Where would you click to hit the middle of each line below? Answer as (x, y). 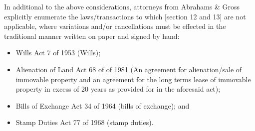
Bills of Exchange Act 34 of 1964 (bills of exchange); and (103, 105)
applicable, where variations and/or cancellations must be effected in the (115, 26)
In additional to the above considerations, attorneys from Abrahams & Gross (122, 6)
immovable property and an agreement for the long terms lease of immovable (133, 79)
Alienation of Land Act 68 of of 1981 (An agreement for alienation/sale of (129, 69)
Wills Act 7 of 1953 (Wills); (58, 53)
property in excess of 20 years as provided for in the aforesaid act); (118, 89)
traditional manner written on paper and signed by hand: (92, 36)
